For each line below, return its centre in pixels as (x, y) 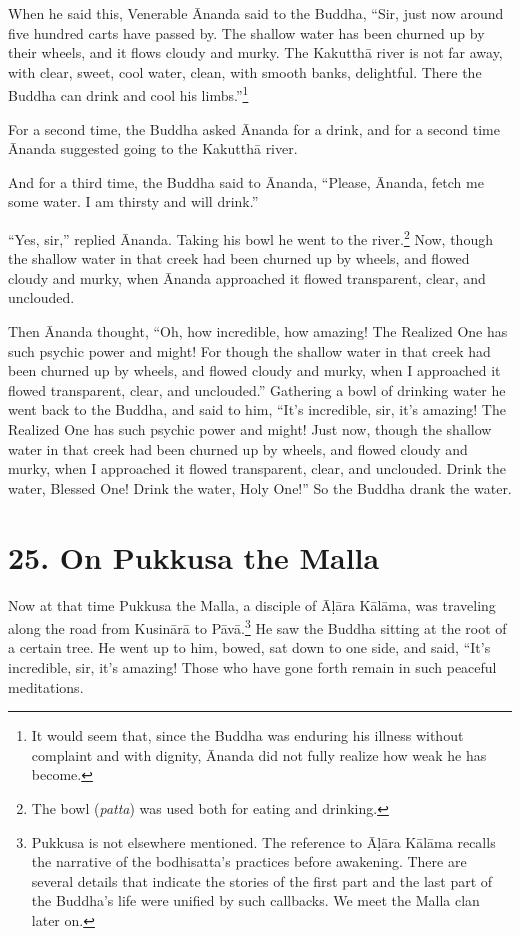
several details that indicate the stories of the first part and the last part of (262, 880)
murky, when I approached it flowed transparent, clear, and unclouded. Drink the (257, 468)
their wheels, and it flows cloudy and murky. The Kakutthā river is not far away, (255, 52)
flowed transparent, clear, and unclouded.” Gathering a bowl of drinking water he (257, 389)
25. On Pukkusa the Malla (194, 556)
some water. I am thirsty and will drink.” (133, 201)
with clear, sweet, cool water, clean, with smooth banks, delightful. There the (245, 71)
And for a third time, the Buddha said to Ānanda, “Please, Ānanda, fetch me (246, 181)
